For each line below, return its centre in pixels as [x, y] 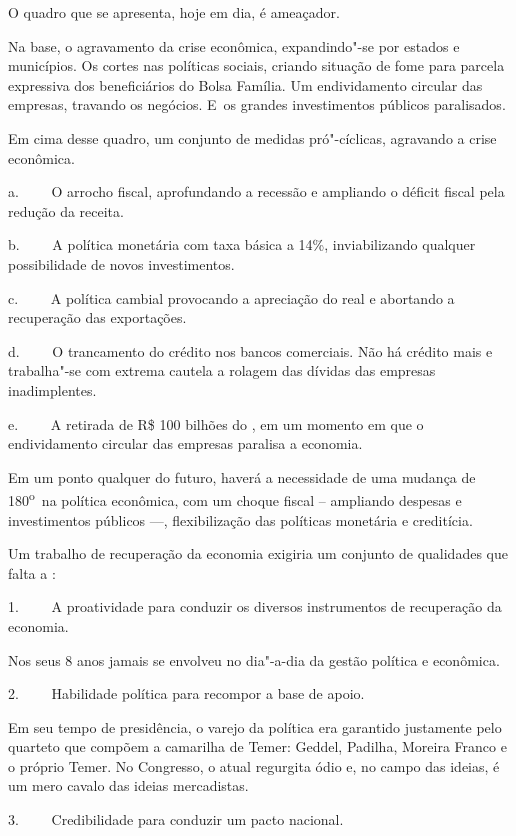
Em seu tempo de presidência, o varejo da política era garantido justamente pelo [255, 726]
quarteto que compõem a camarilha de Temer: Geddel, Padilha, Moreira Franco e [257, 746]
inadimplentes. [52, 389]
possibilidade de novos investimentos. [121, 263]
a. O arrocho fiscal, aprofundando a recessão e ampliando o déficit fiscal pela [256, 191]
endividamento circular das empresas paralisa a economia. [185, 443]
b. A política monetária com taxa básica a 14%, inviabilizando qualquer [242, 244]
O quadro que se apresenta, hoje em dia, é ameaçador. [174, 12]
